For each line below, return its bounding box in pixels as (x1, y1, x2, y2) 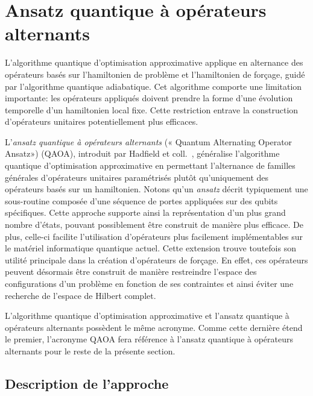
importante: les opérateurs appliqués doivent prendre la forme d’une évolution (5, 92, 293, 104)
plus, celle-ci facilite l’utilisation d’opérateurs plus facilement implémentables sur (5, 230, 303, 242)
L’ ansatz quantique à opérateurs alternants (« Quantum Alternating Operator (5, 135, 292, 148)
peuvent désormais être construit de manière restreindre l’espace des (5, 265, 257, 278)
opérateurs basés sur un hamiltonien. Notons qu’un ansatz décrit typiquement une (5, 183, 308, 195)
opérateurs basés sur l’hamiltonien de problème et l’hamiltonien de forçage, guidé (5, 68, 305, 80)
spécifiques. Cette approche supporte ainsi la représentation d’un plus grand (5, 206, 286, 219)
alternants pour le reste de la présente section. (5, 344, 175, 357)
